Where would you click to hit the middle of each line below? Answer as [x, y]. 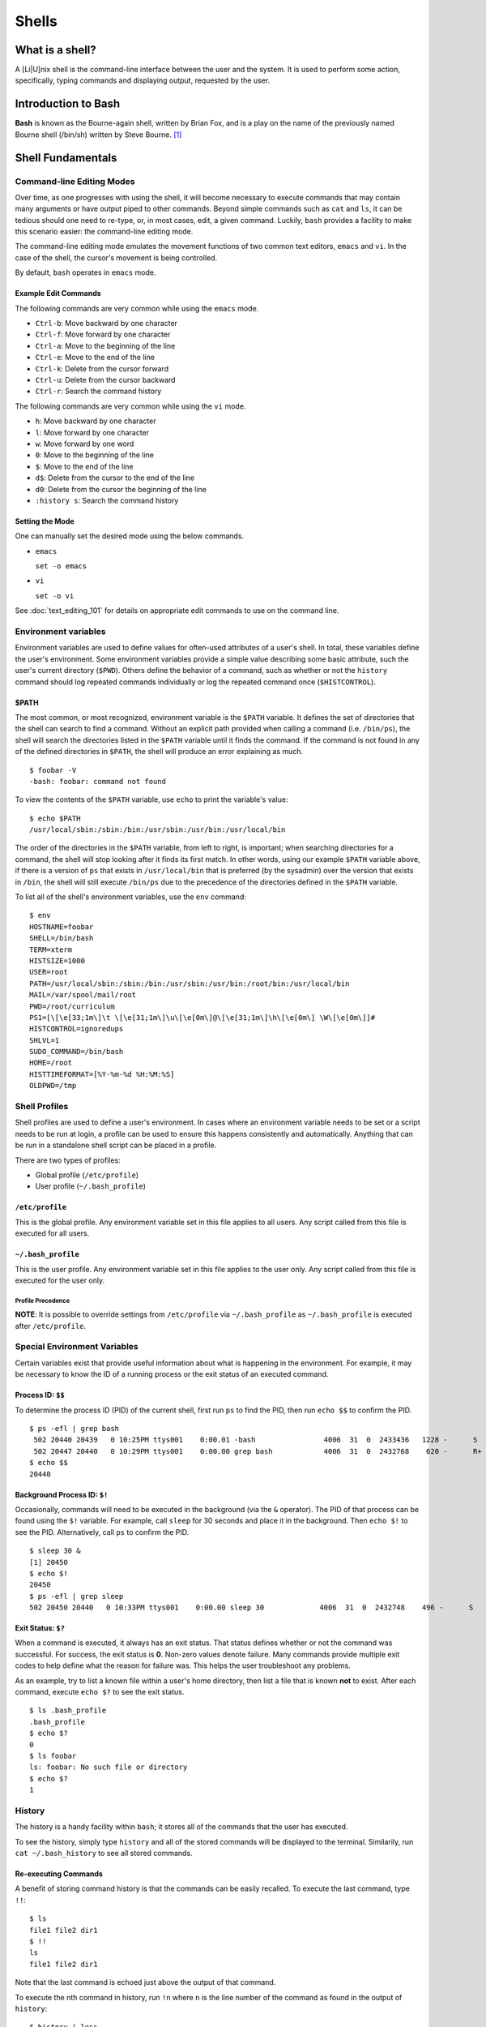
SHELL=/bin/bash [62, 938]
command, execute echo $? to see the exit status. [100, 1692]
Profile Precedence [43, 1301]
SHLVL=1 [45, 1040]
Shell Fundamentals [66, 158]
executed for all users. [52, 1233]
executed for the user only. [60, 1280]
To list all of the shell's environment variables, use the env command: [130, 897]
